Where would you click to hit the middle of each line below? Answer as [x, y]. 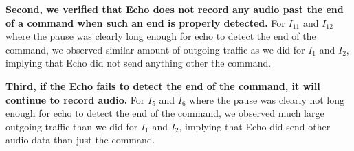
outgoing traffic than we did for [72, 126]
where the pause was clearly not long [267, 99]
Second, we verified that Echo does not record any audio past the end [175, 9]
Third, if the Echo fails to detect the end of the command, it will [163, 85]
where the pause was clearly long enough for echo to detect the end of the [161, 36]
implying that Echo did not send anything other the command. [139, 63]
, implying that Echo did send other [255, 126]
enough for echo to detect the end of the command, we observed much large [165, 113]
